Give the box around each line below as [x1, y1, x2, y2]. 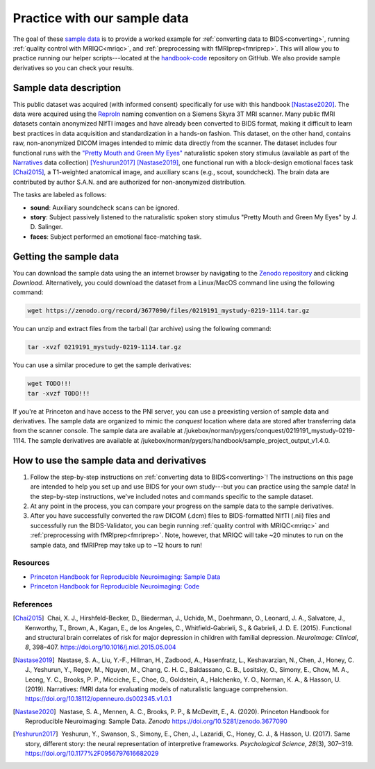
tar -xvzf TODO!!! [27, 389, 90, 397]
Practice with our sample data [12, 10, 189, 26]
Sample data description [12, 82, 122, 94]
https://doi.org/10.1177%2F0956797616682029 [25, 750, 159, 758]
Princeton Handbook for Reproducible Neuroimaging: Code [30, 582, 200, 591]
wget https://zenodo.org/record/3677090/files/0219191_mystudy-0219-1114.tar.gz [27, 307, 310, 315]
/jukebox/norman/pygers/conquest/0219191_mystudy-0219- [184, 427, 356, 435]
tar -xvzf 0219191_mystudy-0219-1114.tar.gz [27, 344, 182, 351]
